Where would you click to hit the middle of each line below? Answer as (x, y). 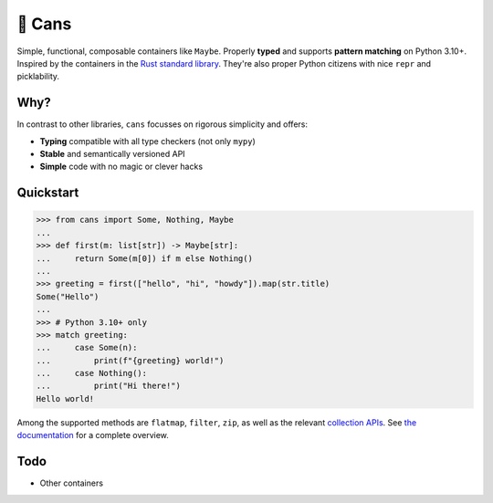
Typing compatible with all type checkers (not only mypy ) (147, 141)
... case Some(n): (87, 348)
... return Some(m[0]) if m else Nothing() (144, 258)
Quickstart (48, 193)
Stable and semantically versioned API (113, 154)
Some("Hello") (68, 296)
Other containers (72, 483)
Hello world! (65, 398)
